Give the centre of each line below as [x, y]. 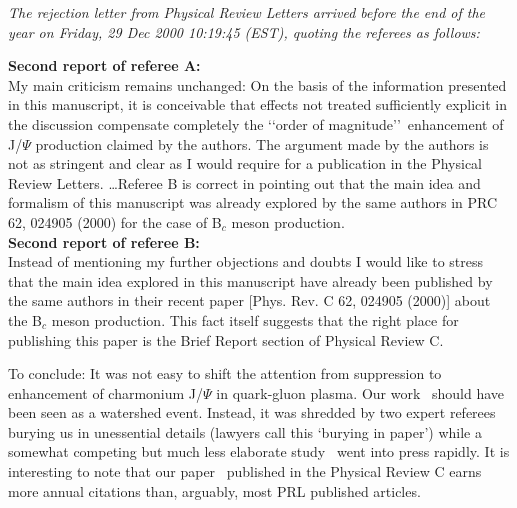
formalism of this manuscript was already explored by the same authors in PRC [253, 202]
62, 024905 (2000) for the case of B [115, 221]
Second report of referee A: [104, 65]
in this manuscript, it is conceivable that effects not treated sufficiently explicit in [257, 104]
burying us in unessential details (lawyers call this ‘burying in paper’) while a [245, 431]
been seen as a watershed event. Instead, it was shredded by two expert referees [252, 412]
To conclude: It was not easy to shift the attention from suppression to [225, 373]
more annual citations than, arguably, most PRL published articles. [214, 490]
